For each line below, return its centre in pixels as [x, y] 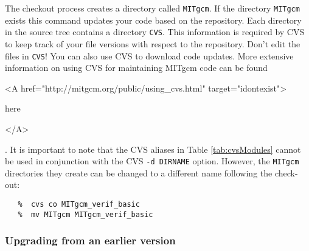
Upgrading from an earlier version [90, 240]
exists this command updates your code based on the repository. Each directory [153, 20]
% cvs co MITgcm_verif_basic [79, 204]
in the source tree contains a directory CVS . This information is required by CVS [155, 32]
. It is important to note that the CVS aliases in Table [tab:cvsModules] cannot [153, 149]
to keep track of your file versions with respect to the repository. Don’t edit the [153, 43]
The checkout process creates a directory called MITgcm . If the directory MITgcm [152, 8]
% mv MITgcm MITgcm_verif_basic [85, 214]
